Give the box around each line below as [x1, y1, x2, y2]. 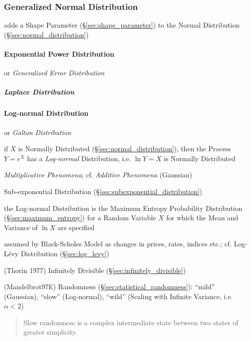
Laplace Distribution [4, 87, 75, 97]
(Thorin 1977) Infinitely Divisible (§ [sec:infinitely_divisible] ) [4, 265, 186, 275]
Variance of [4, 222, 38, 232]
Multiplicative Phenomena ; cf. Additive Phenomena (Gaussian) [4, 170, 193, 180]
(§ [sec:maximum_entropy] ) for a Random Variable [4, 212, 156, 223]
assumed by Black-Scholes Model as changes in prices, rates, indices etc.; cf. [4, 239, 232, 249]
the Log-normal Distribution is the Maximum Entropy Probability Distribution [4, 203, 243, 213]
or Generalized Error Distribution [4, 68, 105, 78]
